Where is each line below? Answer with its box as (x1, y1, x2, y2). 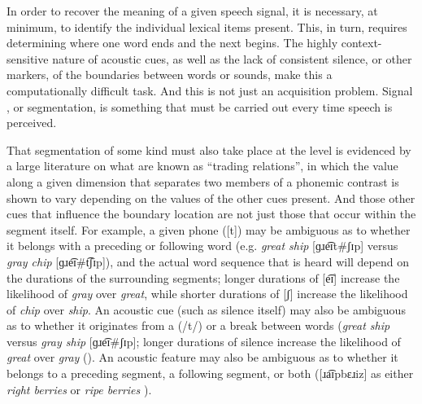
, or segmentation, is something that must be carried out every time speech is (7, 98, 393, 115)
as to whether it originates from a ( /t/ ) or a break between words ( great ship (7, 317, 390, 334)
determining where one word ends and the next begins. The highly (7, 34, 338, 51)
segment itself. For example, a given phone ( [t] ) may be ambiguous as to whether (7, 221, 411, 238)
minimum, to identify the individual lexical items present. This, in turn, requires (7, 18, 407, 35)
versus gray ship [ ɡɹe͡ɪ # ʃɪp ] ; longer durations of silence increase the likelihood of (7, 332, 401, 349)
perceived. (7, 114, 57, 131)
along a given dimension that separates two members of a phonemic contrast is (7, 173, 399, 190)
